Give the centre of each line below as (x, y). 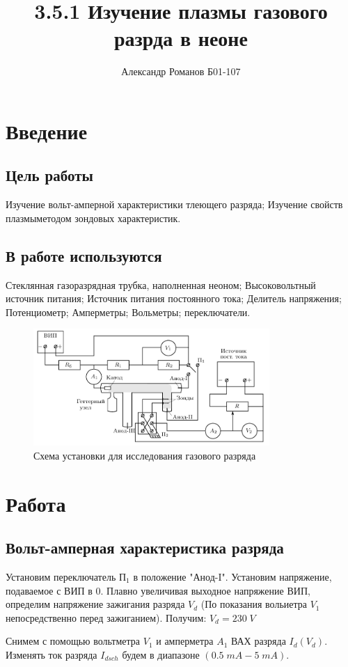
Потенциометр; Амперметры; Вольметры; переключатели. (128, 312)
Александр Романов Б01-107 (181, 71)
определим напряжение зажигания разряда (95, 604)
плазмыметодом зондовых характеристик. (93, 218)
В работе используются (84, 255)
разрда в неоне (181, 38)
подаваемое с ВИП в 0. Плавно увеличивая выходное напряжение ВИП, (158, 590)
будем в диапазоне (161, 654)
